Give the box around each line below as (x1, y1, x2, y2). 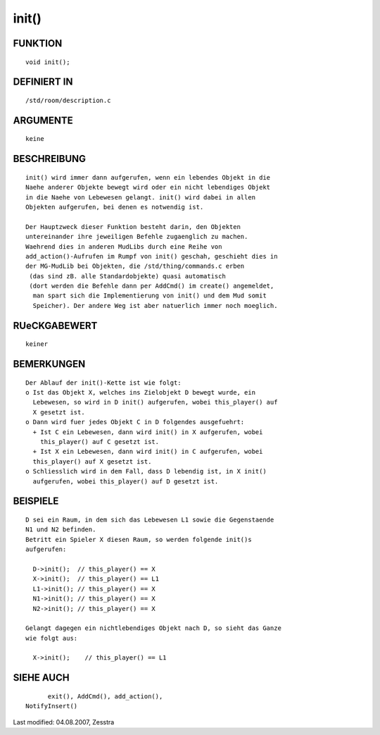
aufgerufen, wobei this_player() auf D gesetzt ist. (32, 477, 219, 486)
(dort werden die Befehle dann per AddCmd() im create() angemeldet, (29, 282, 274, 290)
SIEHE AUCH (13, 672, 70, 684)
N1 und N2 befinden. (25, 526, 96, 533)
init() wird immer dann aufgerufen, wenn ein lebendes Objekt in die (25, 173, 271, 181)
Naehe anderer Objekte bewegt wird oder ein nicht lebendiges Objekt (25, 183, 271, 192)
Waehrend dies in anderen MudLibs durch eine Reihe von (25, 242, 222, 250)
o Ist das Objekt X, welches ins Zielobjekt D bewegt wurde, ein (25, 388, 256, 397)
